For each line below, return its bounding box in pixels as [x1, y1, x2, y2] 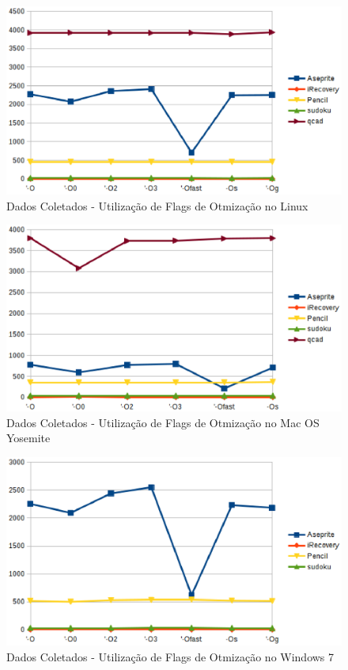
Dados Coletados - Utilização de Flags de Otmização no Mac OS [6, 414, 320, 430]
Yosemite [6, 430, 51, 446]
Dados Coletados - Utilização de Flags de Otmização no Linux [6, 197, 308, 214]
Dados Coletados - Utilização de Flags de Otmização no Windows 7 [6, 648, 335, 664]
